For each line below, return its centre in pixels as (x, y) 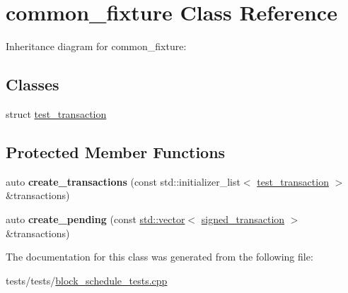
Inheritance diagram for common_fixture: (96, 46)
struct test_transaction (56, 113)
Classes (33, 84)
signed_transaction (243, 219)
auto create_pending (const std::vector (95, 219)
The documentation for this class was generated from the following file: (159, 257)
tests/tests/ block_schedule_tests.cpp (87, 280)
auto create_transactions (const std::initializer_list (123, 181)
